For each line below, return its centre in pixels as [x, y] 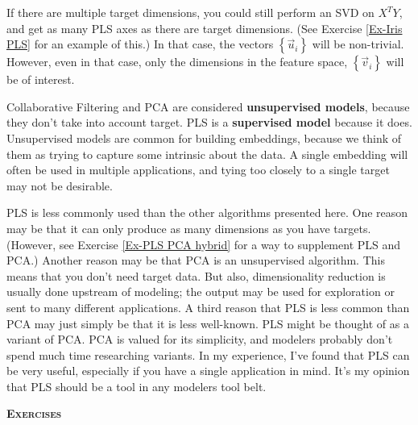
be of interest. [41, 79]
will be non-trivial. [358, 44]
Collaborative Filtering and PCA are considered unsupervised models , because [208, 106]
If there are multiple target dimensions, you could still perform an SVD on [190, 12]
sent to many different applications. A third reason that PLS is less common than [208, 307]
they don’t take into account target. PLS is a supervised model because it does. [209, 122]
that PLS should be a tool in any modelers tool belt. [137, 386]
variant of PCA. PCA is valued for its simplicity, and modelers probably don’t [200, 339]
